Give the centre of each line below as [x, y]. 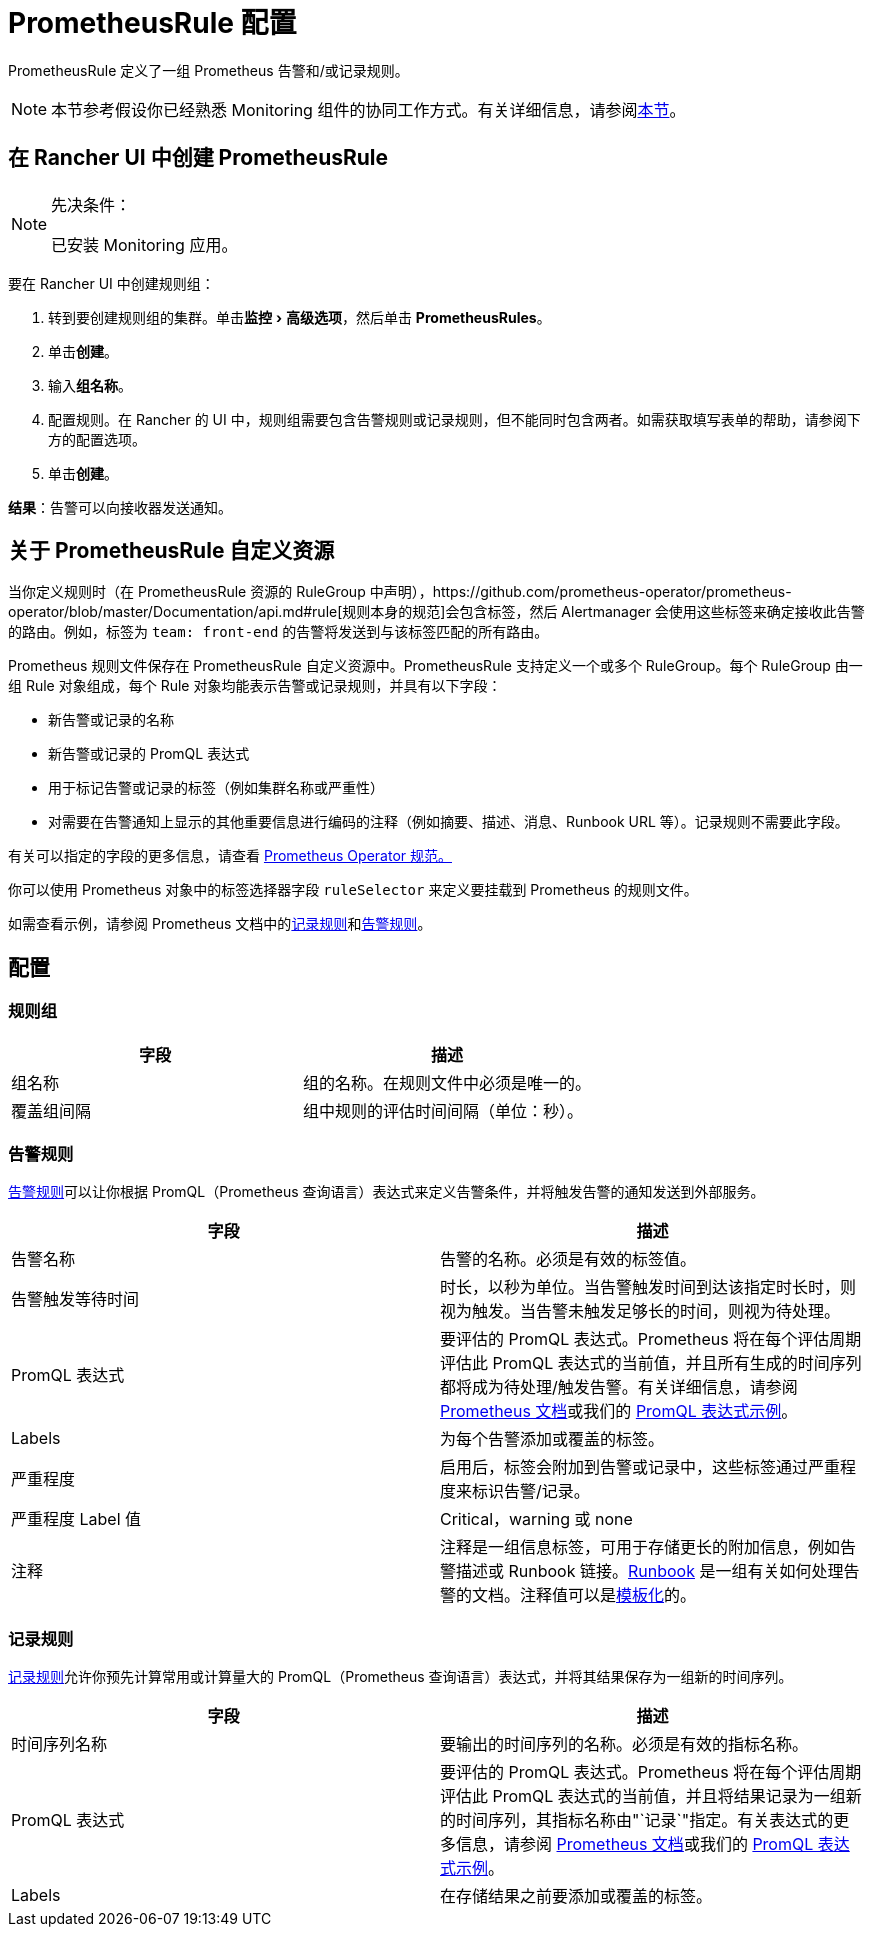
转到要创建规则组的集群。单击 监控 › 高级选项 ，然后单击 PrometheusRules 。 [299, 317]
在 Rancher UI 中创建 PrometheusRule [198, 158]
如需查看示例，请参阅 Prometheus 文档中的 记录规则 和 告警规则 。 [220, 924]
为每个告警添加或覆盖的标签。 [552, 1439]
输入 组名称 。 [90, 385]
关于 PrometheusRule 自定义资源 [171, 551]
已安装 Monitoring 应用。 [144, 244]
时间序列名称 [59, 1744]
